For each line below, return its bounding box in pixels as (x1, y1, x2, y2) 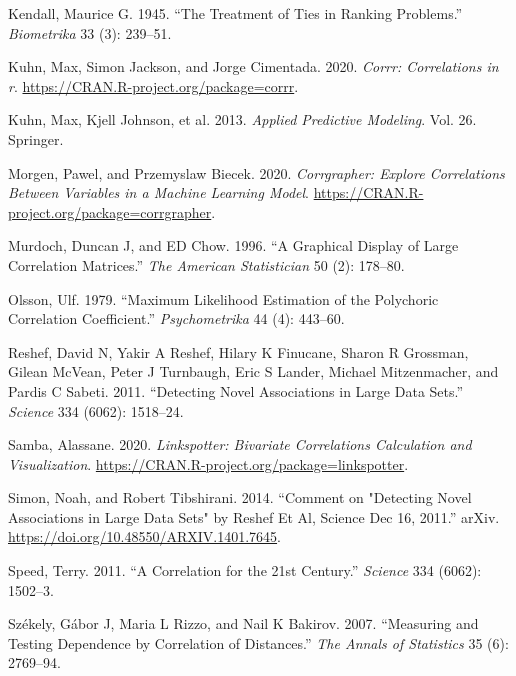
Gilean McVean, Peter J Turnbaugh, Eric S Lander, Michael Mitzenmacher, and (8, 361, 499, 382)
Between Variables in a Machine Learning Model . (8, 182, 310, 203)
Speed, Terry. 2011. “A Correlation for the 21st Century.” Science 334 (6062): (8, 560, 482, 581)
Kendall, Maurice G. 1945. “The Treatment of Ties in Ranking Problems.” (8, 3, 463, 23)
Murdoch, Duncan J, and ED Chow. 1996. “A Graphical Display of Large (8, 235, 459, 256)
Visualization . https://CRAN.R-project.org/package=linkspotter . (8, 453, 409, 474)
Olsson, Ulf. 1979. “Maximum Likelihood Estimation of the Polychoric (8, 288, 439, 309)
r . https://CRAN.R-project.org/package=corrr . (8, 75, 299, 96)
